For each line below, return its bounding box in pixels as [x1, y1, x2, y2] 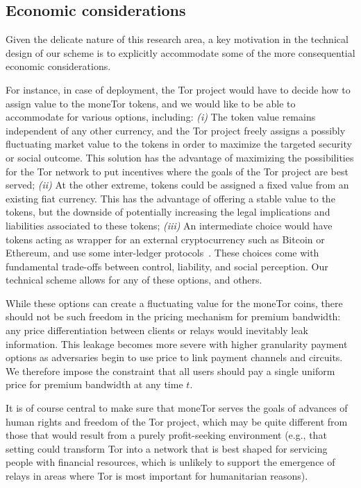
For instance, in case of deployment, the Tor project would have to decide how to [6, 82, 351, 96]
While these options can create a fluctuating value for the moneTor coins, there [6, 295, 343, 310]
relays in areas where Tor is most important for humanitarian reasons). [6, 469, 308, 483]
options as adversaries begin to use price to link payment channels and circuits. [6, 350, 343, 365]
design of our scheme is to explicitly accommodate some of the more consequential [6, 45, 355, 60]
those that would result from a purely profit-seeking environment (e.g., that [6, 428, 327, 442]
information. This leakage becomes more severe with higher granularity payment [6, 336, 348, 351]
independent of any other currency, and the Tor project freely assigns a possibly [6, 123, 346, 137]
